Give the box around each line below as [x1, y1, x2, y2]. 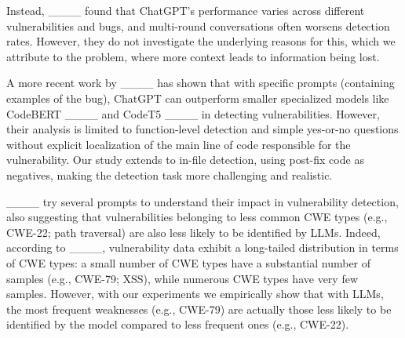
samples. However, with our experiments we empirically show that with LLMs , [6, 285, 384, 302]
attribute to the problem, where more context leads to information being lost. [6, 48, 380, 64]
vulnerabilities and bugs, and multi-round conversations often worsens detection [6, 17, 390, 34]
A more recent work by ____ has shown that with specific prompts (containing [6, 75, 395, 91]
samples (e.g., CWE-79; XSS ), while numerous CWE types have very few [6, 270, 359, 286]
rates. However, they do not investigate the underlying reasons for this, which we [6, 33, 396, 49]
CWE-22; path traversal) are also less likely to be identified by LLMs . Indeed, [6, 224, 381, 240]
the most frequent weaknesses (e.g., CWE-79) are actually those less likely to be [6, 300, 392, 317]
